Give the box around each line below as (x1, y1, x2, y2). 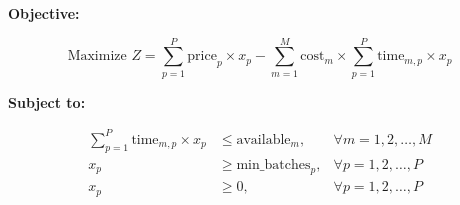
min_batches (236, 157, 311, 172)
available (236, 132, 291, 147)
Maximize (67, 49, 127, 64)
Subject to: (8, 91, 86, 112)
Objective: (8, 3, 80, 23)
